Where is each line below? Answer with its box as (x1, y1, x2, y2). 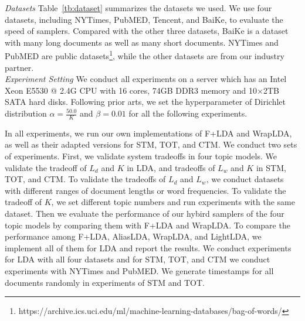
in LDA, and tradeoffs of (127, 161, 215, 173)
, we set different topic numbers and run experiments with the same (51, 196, 295, 208)
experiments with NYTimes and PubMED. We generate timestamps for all (5, 264, 274, 276)
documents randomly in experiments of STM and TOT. (5, 276, 205, 288)
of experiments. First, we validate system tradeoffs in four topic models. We (5, 150, 277, 162)
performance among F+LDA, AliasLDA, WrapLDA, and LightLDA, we (5, 230, 262, 243)
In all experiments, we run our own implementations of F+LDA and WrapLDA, (5, 127, 292, 139)
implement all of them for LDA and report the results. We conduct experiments (5, 241, 292, 254)
